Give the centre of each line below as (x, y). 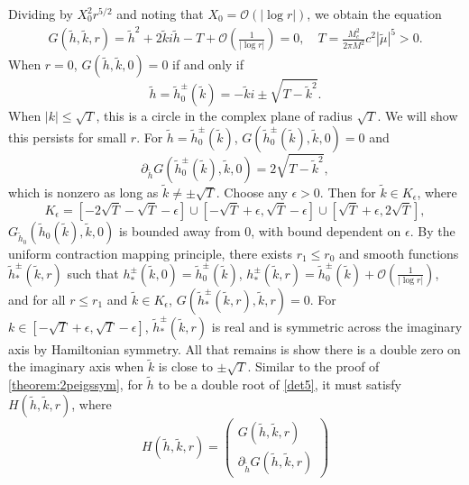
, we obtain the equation (374, 14)
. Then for (348, 192)
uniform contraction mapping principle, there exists (150, 253)
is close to (185, 366)
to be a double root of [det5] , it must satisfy (280, 384)
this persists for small (68, 137)
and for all (37, 299)
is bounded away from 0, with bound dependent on (260, 230)
